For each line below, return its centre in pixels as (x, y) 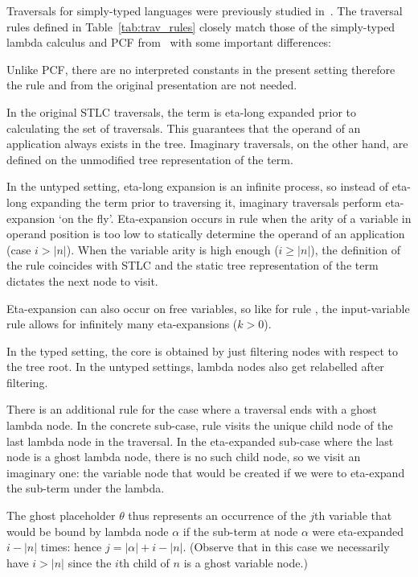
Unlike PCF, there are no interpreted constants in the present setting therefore (201, 69)
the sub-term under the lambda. (86, 488)
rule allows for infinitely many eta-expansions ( (122, 324)
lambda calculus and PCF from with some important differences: (169, 42)
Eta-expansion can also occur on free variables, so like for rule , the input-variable (208, 308)
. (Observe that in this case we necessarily (286, 547)
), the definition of (355, 249)
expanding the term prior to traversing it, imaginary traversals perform (206, 202)
